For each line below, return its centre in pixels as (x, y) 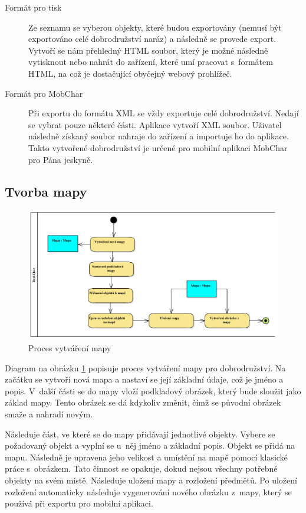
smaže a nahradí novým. (49, 414)
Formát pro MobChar (44, 93)
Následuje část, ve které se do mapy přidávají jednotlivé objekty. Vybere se (140, 434)
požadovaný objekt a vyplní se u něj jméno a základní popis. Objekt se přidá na (150, 445)
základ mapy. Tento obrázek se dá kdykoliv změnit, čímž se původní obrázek (143, 402)
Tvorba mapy (46, 191)
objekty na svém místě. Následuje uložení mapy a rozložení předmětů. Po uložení (151, 480)
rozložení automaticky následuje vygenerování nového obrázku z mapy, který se (148, 491)
